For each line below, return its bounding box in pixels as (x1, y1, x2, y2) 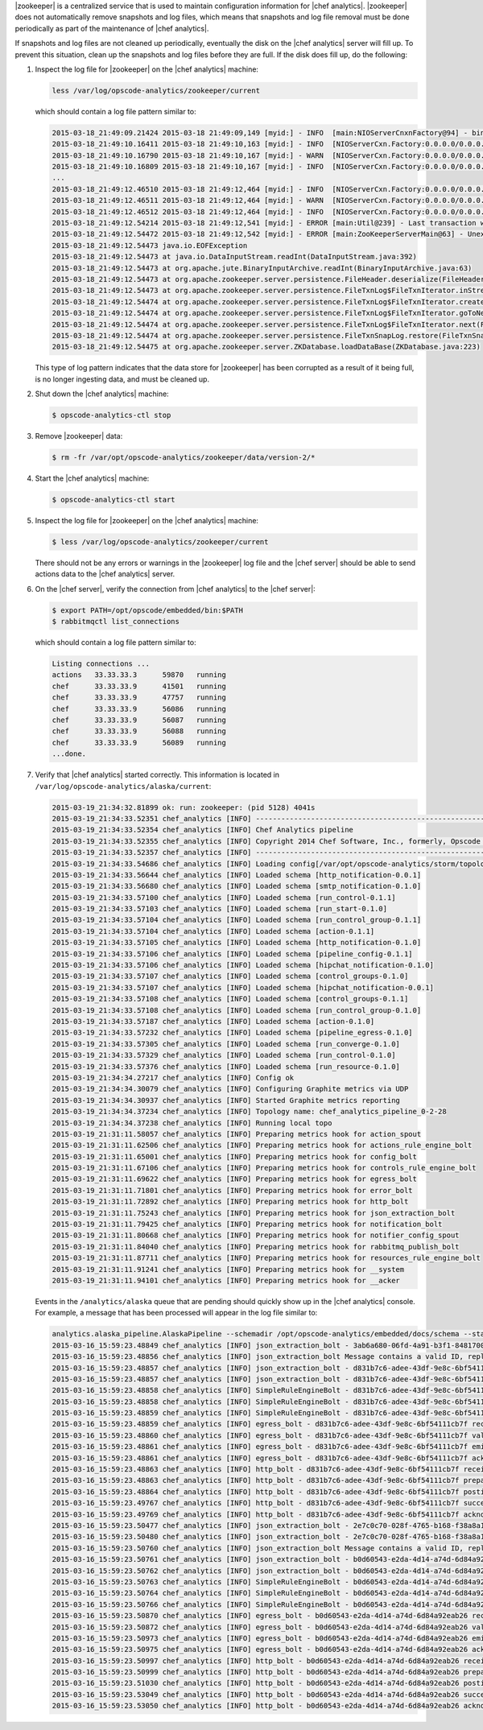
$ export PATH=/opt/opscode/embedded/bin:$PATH (52, 605, 243, 615)
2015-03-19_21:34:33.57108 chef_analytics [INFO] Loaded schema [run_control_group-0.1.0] (52, 1005, 422, 1014)
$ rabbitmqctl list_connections (52, 617, 180, 626)
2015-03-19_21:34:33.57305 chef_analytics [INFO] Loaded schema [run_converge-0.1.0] (52, 1039, 400, 1048)
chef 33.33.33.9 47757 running (52, 693, 227, 702)
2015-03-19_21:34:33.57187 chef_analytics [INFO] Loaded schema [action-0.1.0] (52, 1017, 375, 1026)
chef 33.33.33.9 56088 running (52, 727, 227, 736)
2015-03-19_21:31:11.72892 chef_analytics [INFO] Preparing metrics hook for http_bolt (52, 1197, 409, 1207)
